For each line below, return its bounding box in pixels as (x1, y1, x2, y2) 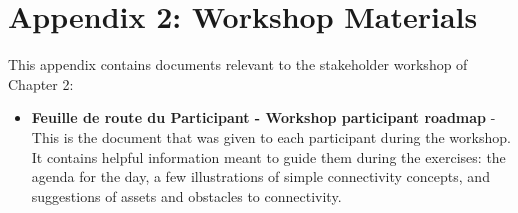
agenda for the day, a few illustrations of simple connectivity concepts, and (31, 166, 490, 187)
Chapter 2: (8, 73, 74, 94)
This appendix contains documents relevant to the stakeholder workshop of (8, 54, 468, 75)
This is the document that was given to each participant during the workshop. (31, 126, 511, 147)
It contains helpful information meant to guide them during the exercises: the (31, 146, 506, 167)
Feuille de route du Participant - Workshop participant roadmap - (31, 107, 496, 128)
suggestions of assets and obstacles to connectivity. (31, 185, 342, 206)
